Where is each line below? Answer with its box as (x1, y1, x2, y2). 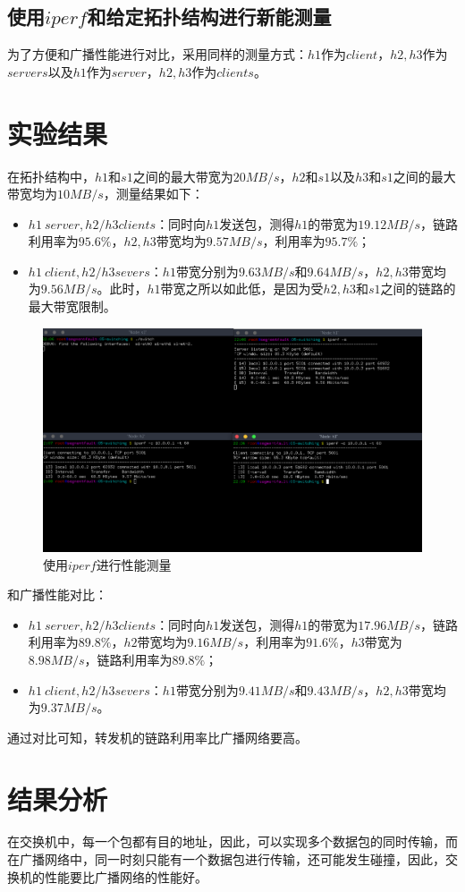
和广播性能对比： (7, 585, 107, 604)
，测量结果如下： (103, 184, 204, 203)
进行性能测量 (96, 555, 172, 573)
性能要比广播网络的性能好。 (44, 867, 207, 886)
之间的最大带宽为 (132, 166, 233, 185)
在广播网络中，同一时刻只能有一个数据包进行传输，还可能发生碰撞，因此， (7, 850, 445, 869)
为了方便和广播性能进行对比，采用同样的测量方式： (7, 45, 308, 64)
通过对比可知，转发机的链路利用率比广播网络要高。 (7, 727, 308, 746)
